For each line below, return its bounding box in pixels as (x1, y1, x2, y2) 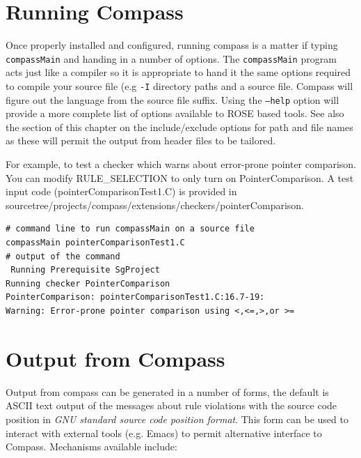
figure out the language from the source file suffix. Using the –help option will (6, 92, 339, 107)
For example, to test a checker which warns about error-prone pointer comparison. (6, 157, 356, 171)
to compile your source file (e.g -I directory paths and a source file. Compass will (6, 78, 353, 93)
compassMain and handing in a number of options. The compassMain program (6, 51, 337, 66)
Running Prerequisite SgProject (10, 265, 160, 275)
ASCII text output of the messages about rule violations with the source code (6, 398, 337, 413)
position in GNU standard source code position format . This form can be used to (6, 411, 348, 426)
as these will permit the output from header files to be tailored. (6, 133, 276, 148)
